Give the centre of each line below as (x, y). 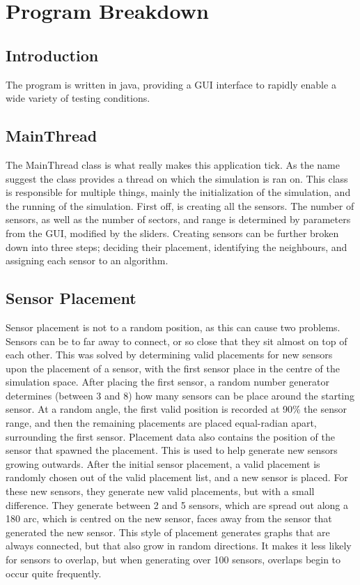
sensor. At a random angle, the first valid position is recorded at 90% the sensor (176, 409)
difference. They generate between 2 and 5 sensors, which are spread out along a (177, 504)
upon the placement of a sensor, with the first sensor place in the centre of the (173, 368)
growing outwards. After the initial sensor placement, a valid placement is (163, 463)
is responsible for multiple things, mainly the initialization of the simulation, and (178, 192)
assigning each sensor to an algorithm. (87, 260)
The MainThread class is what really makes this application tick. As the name (173, 164)
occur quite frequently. (54, 573)
